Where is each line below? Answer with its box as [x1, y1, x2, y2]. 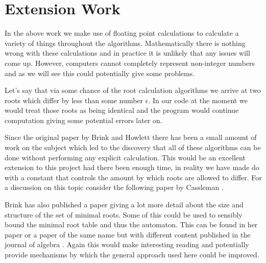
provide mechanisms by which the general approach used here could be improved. [5, 249, 259, 259]
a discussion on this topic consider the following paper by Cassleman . [5, 182, 224, 193]
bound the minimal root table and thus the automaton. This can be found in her [5, 219, 258, 230]
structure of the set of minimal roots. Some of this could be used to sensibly [5, 209, 243, 220]
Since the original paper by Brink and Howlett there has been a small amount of [5, 132, 257, 142]
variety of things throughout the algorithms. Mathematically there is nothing [5, 37, 246, 48]
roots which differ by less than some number [5, 94, 143, 105]
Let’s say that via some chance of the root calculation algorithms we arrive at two [5, 85, 261, 95]
